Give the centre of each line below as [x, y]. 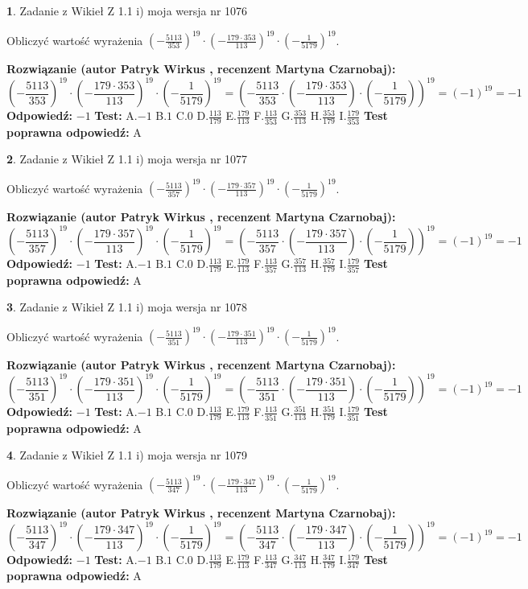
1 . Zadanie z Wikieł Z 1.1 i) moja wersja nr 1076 [127, 10]
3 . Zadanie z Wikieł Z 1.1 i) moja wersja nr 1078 [127, 307]
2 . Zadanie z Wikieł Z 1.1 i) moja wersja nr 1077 [127, 159]
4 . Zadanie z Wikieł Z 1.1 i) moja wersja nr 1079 [127, 455]
